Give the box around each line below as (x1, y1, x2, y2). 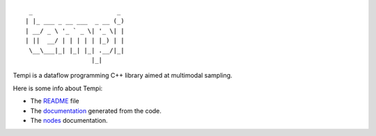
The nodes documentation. (30, 116, 108, 124)
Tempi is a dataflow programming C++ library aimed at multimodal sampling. (13, 71, 233, 80)
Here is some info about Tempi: (13, 84, 103, 92)
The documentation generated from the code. (30, 106, 162, 114)
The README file (30, 97, 79, 105)
